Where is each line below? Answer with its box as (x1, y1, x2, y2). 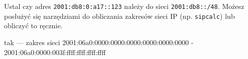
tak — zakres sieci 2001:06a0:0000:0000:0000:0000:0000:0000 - (4, 37, 194, 47)
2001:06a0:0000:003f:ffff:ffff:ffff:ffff (4, 47, 106, 57)
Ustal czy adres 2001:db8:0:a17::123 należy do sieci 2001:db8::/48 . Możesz (4, 1, 244, 11)
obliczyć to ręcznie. (4, 20, 63, 31)
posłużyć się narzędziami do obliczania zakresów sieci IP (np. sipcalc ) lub (4, 10, 235, 21)
